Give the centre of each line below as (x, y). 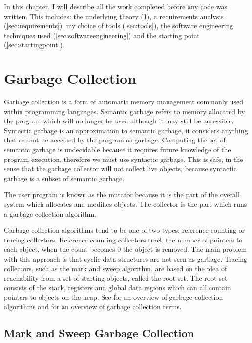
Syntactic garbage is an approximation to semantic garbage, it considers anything (126, 130)
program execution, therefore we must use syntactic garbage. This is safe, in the (124, 159)
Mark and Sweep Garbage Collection (99, 333)
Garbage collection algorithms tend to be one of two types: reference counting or (125, 230)
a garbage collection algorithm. (50, 213)
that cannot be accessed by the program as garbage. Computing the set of (115, 140)
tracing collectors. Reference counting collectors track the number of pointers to (123, 239)
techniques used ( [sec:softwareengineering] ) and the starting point (102, 35)
